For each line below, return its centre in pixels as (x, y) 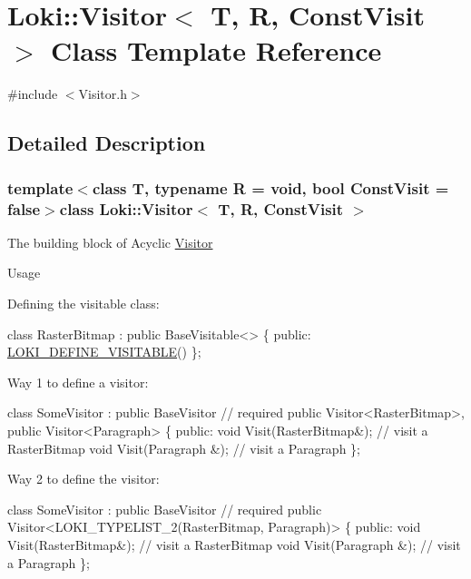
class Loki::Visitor (126, 208)
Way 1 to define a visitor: (78, 382)
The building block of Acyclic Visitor (110, 242)
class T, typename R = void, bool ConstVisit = (270, 187)
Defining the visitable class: (83, 304)
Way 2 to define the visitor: (83, 479)
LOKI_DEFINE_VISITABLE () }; (104, 352)
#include (33, 94)
